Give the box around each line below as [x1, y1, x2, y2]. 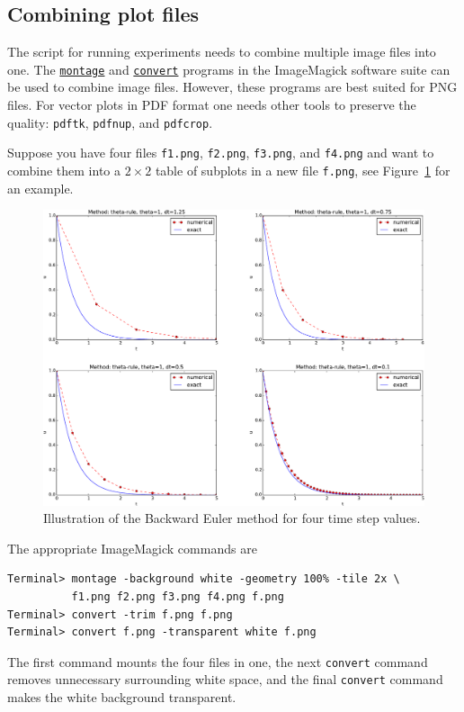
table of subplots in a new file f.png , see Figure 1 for [155, 160, 451, 179]
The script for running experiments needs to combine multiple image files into [7, 42, 436, 61]
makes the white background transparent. [7, 688, 236, 707]
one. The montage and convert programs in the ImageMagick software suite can [7, 59, 451, 78]
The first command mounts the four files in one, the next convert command [7, 652, 428, 671]
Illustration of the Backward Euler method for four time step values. [43, 509, 421, 527]
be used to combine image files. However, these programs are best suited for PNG [7, 77, 458, 96]
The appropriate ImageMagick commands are [7, 538, 257, 557]
